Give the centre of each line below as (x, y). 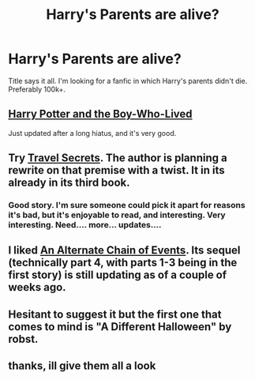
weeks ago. (37, 287)
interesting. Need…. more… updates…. (85, 225)
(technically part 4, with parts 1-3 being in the (123, 263)
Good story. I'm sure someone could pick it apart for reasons (127, 205)
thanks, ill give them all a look (82, 366)
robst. (23, 339)
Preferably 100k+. (37, 89)
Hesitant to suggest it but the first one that (115, 314)
